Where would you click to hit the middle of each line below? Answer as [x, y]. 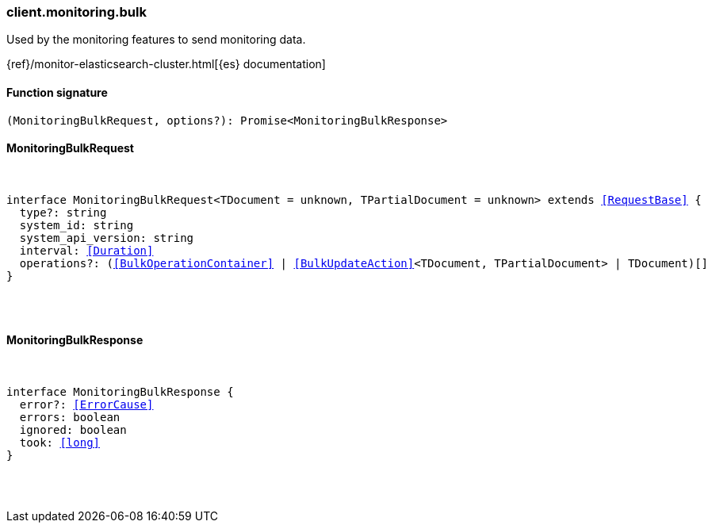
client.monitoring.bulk [77, 12]
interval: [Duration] [86, 250]
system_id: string [77, 225]
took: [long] [60, 443]
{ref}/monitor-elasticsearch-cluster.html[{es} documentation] [166, 64]
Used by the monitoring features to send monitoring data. [156, 40]
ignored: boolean [73, 430]
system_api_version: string [107, 238]
